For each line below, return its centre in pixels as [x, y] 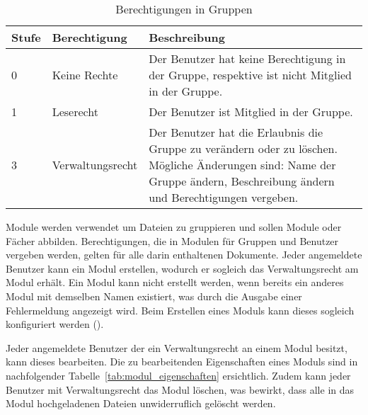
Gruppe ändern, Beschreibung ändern [242, 181]
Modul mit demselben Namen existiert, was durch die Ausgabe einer [154, 296]
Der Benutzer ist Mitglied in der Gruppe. [251, 112]
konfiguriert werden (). [55, 324]
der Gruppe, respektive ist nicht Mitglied [250, 75]
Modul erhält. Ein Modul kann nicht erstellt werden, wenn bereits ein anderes [175, 282]
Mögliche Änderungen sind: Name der [242, 165]
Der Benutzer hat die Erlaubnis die [236, 132]
